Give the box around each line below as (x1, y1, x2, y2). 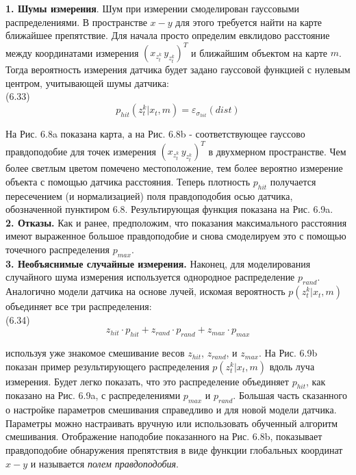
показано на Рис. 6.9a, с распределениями (5, 388, 181, 402)
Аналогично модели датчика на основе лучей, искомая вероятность (5, 284, 285, 298)
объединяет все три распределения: (5, 299, 152, 313)
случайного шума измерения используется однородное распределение (5, 270, 295, 284)
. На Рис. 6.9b (258, 346, 318, 360)
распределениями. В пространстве (5, 14, 147, 29)
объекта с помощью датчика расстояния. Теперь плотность (5, 174, 251, 188)
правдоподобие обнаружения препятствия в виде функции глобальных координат (5, 443, 343, 457)
